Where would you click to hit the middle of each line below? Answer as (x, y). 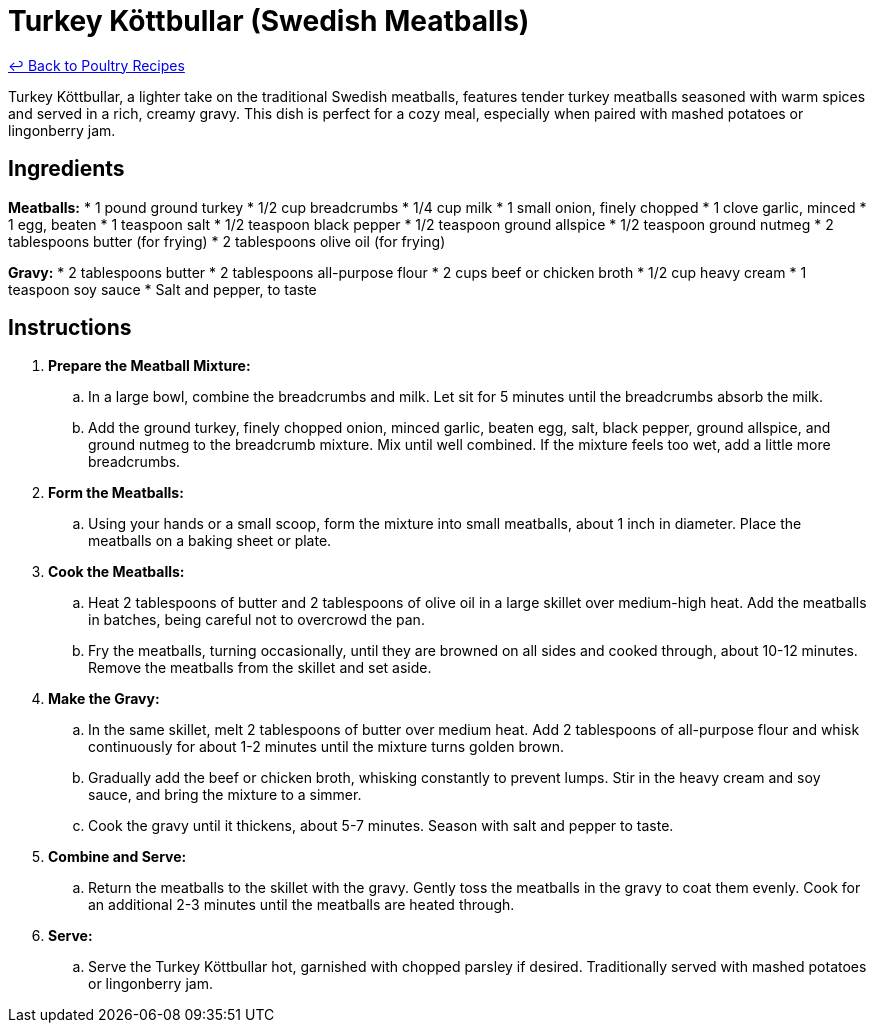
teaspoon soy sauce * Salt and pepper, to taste (162, 289)
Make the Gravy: (104, 699)
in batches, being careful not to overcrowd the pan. (256, 620)
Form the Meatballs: (116, 493)
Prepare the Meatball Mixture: (149, 366)
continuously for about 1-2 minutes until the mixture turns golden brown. (326, 747)
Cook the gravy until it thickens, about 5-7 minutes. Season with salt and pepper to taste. (381, 826)
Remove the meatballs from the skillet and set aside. (260, 668)
